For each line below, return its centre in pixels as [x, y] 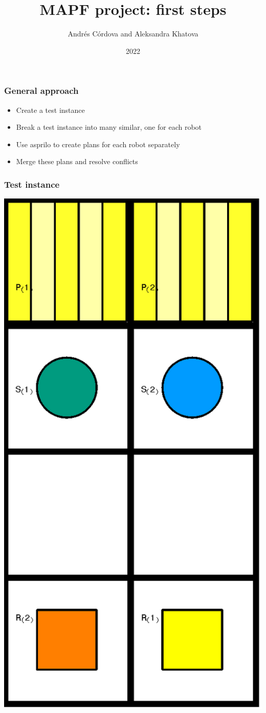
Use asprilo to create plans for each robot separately [98, 144]
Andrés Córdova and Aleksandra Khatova [133, 34]
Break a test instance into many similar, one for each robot [109, 127]
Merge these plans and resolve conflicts [77, 161]
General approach [41, 91]
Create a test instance [50, 110]
